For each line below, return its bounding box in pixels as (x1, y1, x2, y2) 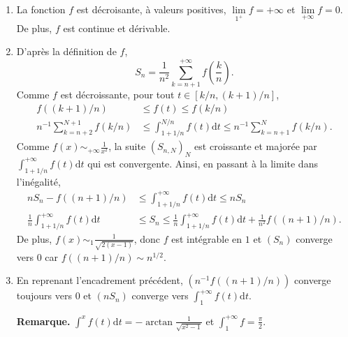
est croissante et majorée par (194, 139, 317, 153)
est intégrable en (171, 231, 242, 246)
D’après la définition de (16, 44, 117, 59)
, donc (133, 231, 161, 246)
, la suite (108, 139, 146, 153)
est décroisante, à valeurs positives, (76, 2, 226, 16)
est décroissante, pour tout (60, 87, 175, 102)
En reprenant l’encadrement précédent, (16, 273, 183, 287)
